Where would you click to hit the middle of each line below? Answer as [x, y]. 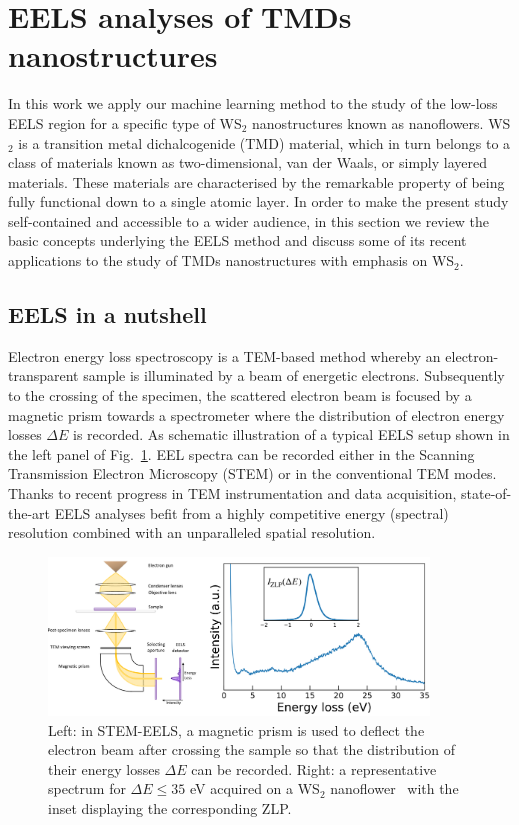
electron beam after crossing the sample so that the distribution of [251, 749]
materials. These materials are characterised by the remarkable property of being [256, 181]
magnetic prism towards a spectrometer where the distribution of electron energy [256, 414]
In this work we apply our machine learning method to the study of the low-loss [253, 103]
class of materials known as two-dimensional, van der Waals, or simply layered [247, 162]
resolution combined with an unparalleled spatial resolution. [192, 532]
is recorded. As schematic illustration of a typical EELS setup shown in [291, 434]
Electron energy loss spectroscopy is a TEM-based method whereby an [224, 355]
